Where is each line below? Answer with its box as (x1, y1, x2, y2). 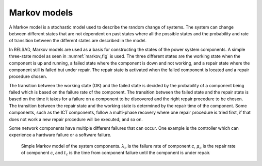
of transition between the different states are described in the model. (9, 38, 147, 44)
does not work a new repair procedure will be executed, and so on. (9, 116, 143, 122)
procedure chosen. (9, 74, 47, 79)
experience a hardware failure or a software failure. (9, 132, 112, 138)
